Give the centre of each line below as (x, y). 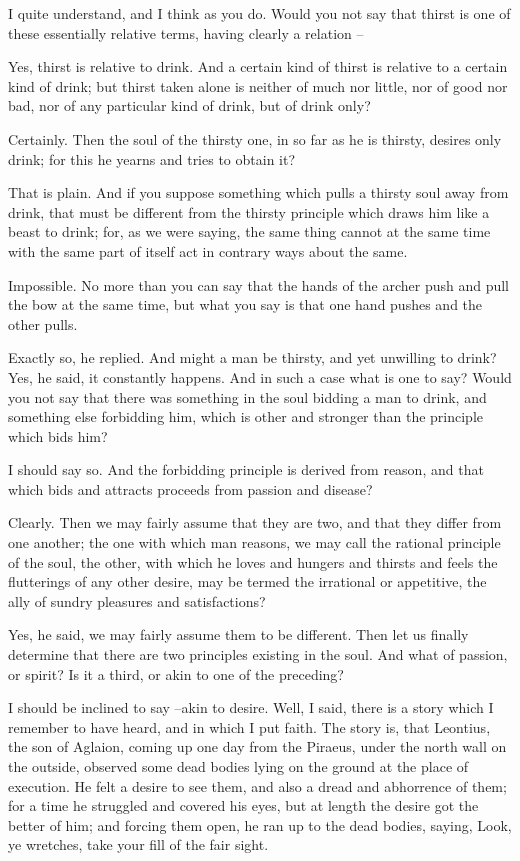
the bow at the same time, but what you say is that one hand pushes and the (245, 304)
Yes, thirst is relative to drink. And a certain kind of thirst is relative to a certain (258, 66)
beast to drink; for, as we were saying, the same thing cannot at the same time (249, 231)
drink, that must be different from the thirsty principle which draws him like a (249, 211)
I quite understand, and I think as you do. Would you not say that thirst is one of (259, 13)
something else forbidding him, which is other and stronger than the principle (245, 416)
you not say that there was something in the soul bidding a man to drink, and (247, 396)
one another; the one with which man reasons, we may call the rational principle (254, 542)
